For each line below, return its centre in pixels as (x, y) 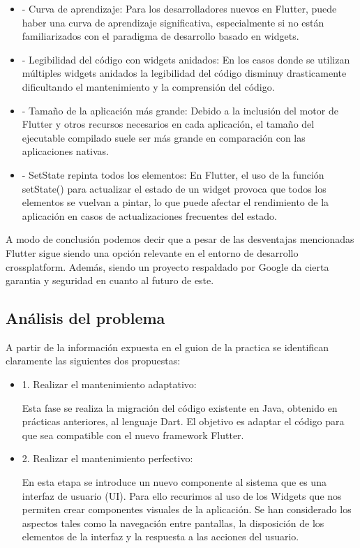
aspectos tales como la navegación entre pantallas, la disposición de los (173, 523)
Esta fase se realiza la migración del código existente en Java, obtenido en (180, 407)
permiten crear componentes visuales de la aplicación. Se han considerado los (187, 509)
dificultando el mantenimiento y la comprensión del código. (148, 86)
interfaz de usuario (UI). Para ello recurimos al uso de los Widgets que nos (182, 495)
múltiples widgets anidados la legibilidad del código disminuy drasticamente (184, 73)
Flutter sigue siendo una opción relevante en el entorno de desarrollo (152, 252)
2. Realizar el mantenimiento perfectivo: (107, 458)
